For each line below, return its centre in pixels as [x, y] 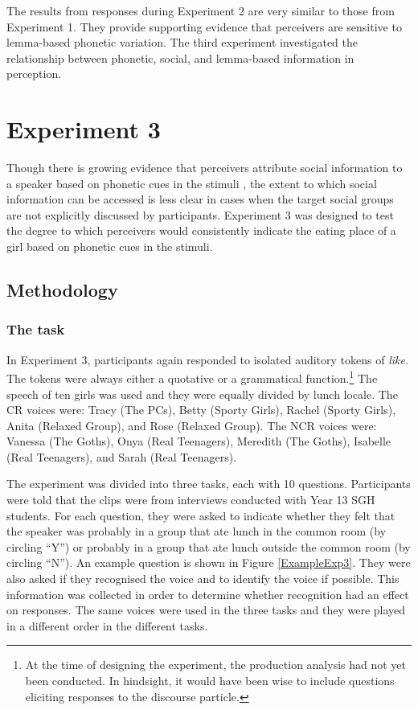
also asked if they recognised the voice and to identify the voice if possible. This [203, 579]
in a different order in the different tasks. [107, 625]
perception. [34, 74]
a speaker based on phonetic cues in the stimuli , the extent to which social [192, 183]
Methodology [62, 290]
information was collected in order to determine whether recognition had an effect [208, 594]
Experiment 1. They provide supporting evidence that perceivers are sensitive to [204, 26]
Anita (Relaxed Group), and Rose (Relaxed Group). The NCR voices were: [192, 425]
